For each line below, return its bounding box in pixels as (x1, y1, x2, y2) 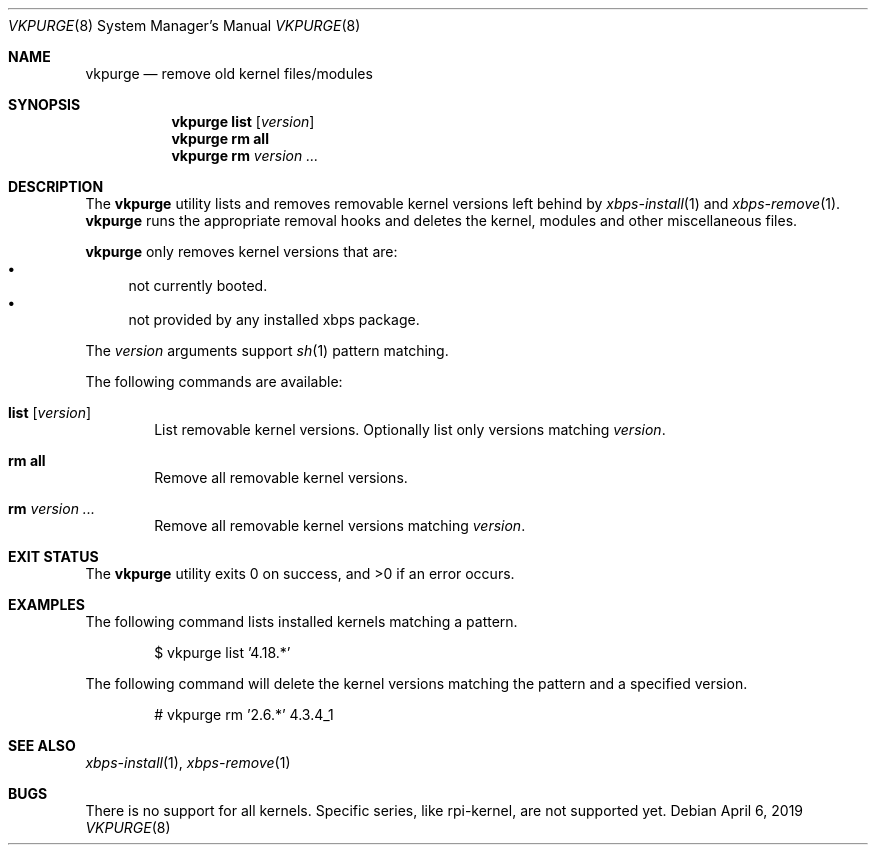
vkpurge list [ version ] (171, 113, 315, 130)
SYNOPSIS (8, 96, 81, 113)
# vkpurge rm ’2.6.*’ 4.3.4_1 (154, 706, 334, 723)
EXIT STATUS (8, 548, 99, 565)
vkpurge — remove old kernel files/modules (85, 65, 373, 82)
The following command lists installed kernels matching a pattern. (85, 613, 518, 630)
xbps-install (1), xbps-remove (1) (85, 754, 291, 771)
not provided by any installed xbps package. (128, 311, 420, 328)
